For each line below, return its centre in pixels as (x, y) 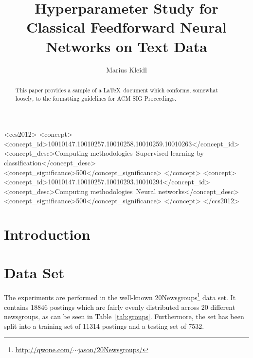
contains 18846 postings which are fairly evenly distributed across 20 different (120, 307)
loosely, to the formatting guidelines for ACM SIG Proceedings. (96, 98)
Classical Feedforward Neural (126, 27)
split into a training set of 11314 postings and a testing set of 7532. (104, 326)
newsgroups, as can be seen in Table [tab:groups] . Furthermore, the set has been (124, 316)
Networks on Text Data (126, 46)
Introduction (47, 234)
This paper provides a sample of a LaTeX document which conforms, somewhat (117, 90)
